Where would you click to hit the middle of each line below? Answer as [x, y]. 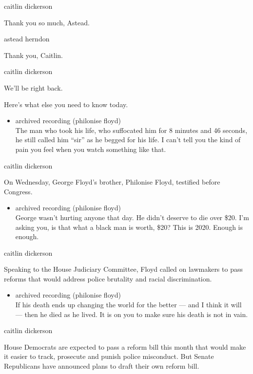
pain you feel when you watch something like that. [91, 149]
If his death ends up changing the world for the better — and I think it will [128, 305]
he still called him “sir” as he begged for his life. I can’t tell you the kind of [128, 140]
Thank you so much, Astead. [47, 22]
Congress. [18, 191]
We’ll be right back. [33, 87]
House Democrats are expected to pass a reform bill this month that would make [125, 346]
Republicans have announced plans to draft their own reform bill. [102, 366]
